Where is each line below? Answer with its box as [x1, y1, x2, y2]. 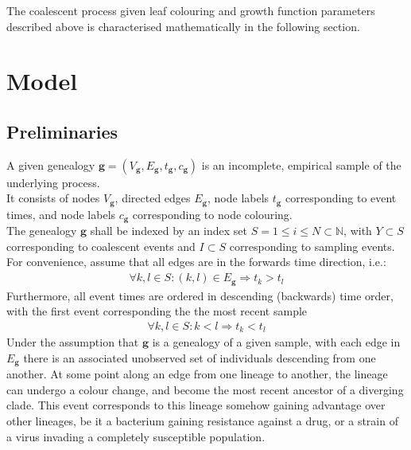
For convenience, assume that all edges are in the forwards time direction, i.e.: [6, 253, 386, 270]
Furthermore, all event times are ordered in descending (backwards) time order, [6, 287, 394, 303]
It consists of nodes [6, 190, 100, 206]
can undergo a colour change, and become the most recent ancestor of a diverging [6, 381, 404, 397]
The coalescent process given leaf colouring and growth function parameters [6, 2, 375, 18]
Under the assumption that [6, 334, 139, 350]
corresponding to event [285, 190, 397, 206]
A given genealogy [6, 156, 95, 173]
